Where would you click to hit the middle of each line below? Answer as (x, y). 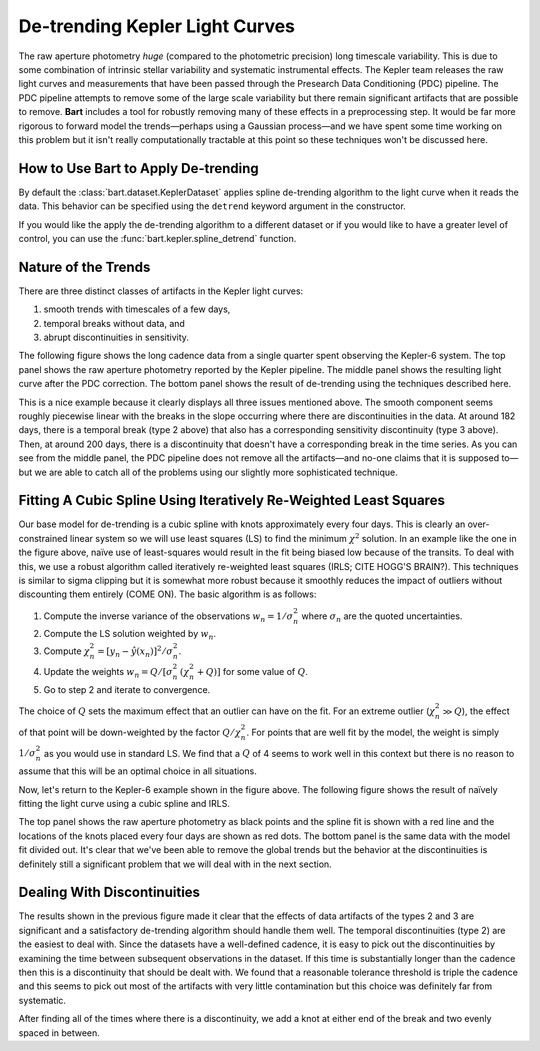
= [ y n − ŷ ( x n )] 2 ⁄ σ (135, 651)
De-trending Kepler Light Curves (156, 26)
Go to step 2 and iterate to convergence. (127, 689)
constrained (43, 538)
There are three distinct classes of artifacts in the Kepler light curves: (161, 291)
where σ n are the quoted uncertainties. (382, 617)
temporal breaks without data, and (114, 323)
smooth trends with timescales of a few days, (137, 309)
